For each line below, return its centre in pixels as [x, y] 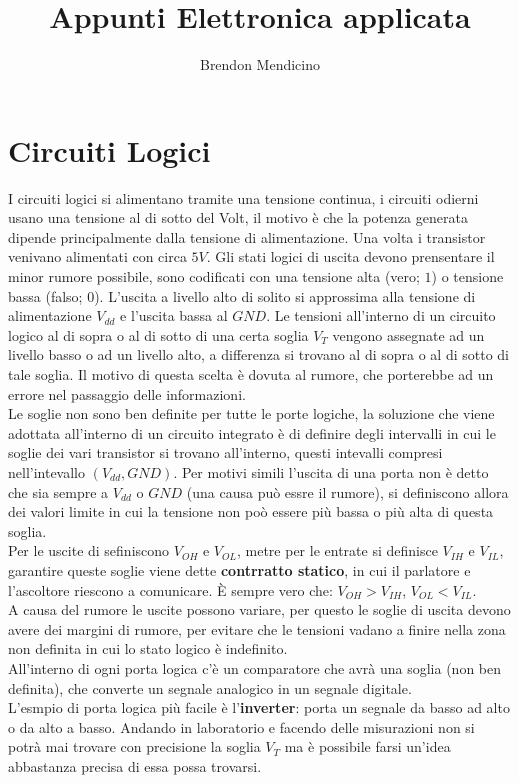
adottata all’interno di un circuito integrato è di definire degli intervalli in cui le [252, 432]
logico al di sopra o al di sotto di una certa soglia [158, 334]
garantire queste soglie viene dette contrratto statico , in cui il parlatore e [239, 569]
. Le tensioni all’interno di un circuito [381, 315]
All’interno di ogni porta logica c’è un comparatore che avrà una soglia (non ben [255, 667]
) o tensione [467, 276]
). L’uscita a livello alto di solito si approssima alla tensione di [285, 295]
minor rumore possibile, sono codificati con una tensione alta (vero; [214, 276]
